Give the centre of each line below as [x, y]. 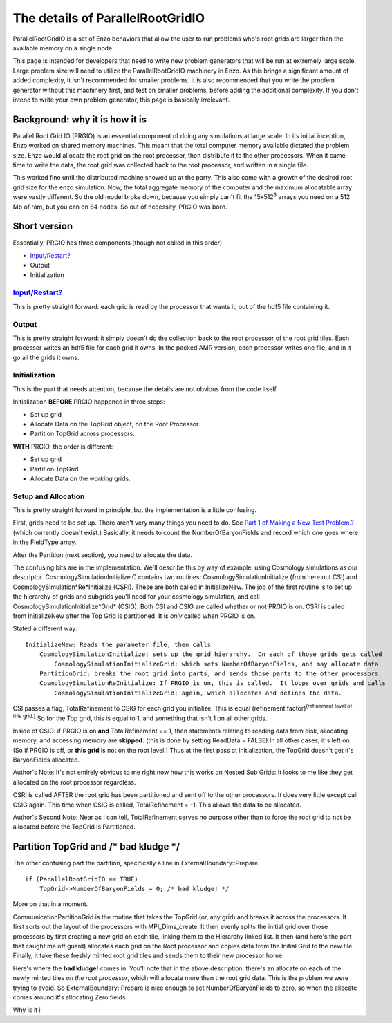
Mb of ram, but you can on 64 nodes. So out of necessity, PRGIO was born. [120, 207]
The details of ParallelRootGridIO [109, 18]
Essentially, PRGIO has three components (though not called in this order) [118, 243]
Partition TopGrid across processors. [82, 434]
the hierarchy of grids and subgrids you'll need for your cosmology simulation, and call [137, 597]
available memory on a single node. [63, 48]
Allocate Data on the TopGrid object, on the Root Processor [114, 424]
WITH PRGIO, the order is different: [63, 447]
